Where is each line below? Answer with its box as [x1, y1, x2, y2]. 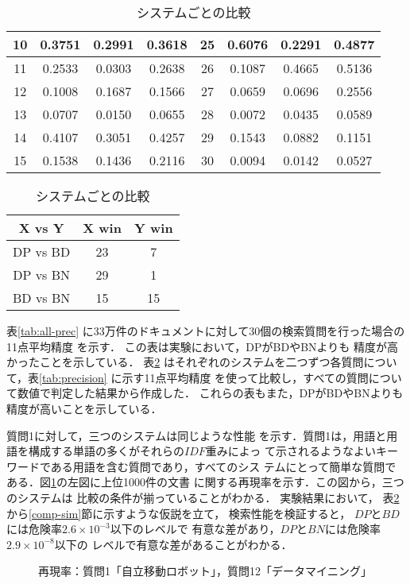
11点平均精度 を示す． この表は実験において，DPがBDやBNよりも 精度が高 [6, 338, 398, 354]
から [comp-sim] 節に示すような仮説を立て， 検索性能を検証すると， [6, 505, 351, 521]
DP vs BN [13, 265, 71, 284]
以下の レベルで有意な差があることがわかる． [54, 536, 292, 552]
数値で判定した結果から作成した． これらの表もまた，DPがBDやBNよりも [17, 385, 404, 401]
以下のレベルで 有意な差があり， [110, 520, 280, 537]
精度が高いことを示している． [6, 400, 162, 416]
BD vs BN [13, 288, 71, 307]
